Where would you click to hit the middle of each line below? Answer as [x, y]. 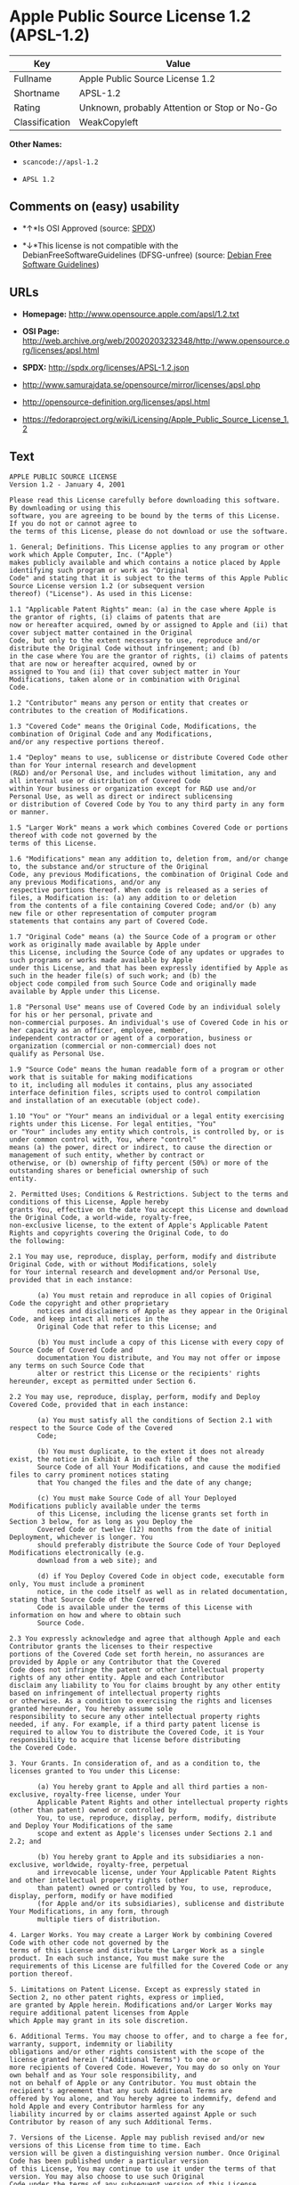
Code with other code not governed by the [89, 1943]
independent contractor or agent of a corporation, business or [131, 1039]
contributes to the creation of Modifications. [99, 711]
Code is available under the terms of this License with [145, 1608]
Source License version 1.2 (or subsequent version [107, 586]
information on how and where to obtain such [95, 1616]
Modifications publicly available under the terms [105, 1506]
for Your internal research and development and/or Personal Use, [135, 1273]
